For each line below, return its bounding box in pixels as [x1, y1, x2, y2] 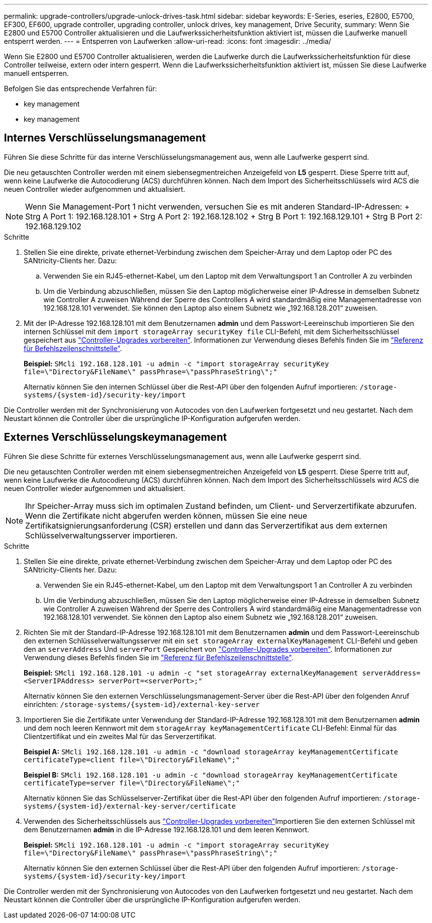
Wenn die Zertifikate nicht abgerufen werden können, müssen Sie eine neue [25, 510, 307, 521]
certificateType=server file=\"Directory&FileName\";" [24, 779, 240, 787]
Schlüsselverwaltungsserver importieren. [25, 530, 178, 540]
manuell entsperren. [4, 69, 69, 77]
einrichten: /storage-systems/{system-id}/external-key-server [24, 700, 260, 709]
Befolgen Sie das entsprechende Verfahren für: [4, 84, 157, 93]
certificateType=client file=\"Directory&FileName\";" [24, 755, 240, 764]
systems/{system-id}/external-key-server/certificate [24, 802, 236, 810]
